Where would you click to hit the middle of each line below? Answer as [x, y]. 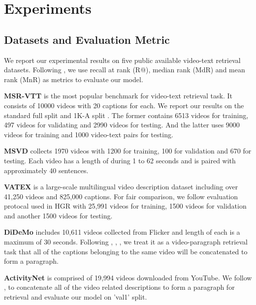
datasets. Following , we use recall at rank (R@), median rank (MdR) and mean [125, 70]
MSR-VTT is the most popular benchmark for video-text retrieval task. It [118, 96]
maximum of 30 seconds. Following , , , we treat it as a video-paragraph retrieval [126, 242]
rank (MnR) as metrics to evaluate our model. [74, 79]
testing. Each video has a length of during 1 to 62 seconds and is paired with [120, 160]
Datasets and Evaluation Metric [87, 39]
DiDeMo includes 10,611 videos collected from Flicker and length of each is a [122, 232]
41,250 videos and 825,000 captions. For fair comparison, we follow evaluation [121, 196]
